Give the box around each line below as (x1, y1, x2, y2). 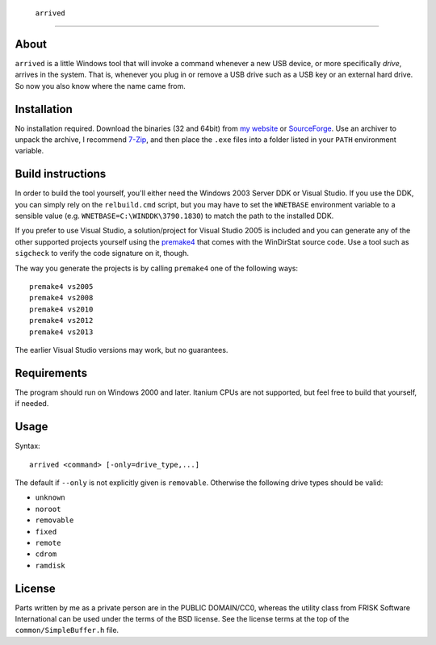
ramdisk (35, 561, 66, 570)
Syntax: (15, 441, 40, 451)
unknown (35, 493, 66, 502)
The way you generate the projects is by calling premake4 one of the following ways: (15, 263, 299, 273)
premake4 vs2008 (29, 293, 94, 303)
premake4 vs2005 (29, 283, 94, 291)
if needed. (15, 399, 49, 408)
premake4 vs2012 (29, 316, 94, 325)
